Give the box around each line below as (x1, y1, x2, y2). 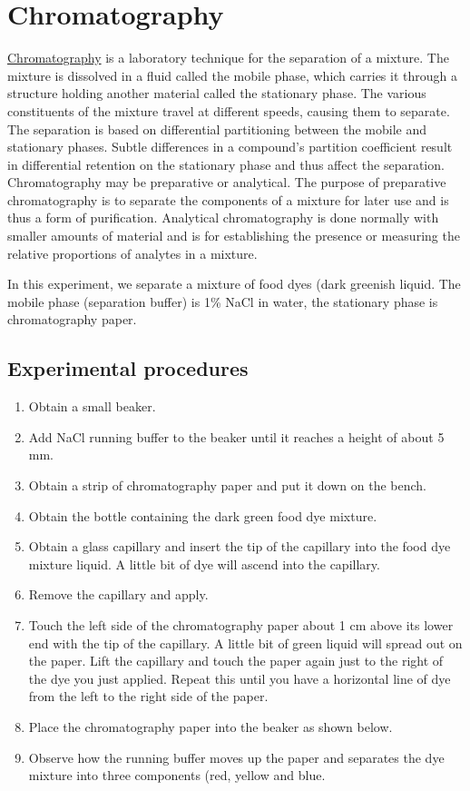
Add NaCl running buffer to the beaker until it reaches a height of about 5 (28, 427, 445, 446)
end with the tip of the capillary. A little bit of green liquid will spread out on (28, 633, 463, 652)
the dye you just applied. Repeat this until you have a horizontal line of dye (28, 668, 451, 687)
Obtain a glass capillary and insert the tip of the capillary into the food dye (28, 537, 451, 556)
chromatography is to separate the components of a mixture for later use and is (7, 190, 449, 209)
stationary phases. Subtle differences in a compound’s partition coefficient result (7, 137, 453, 156)
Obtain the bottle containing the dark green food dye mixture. (28, 506, 377, 525)
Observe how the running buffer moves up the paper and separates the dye (28, 747, 445, 766)
